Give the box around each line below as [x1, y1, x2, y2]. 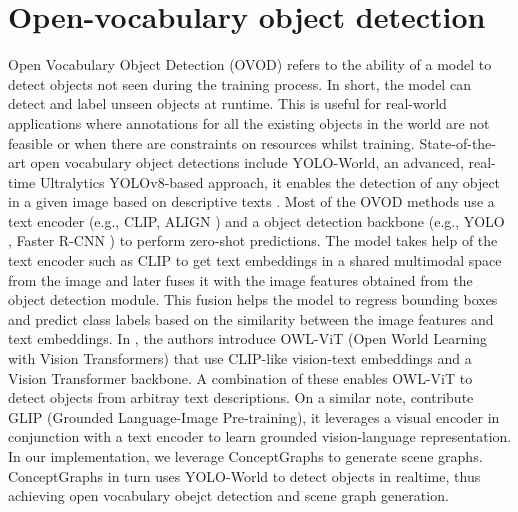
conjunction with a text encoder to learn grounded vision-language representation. [8, 426, 512, 447]
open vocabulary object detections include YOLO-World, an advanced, [30, 152, 464, 173]
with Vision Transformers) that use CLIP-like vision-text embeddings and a [8, 348, 472, 369]
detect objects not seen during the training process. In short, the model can [8, 73, 471, 94]
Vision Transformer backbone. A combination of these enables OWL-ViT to [8, 367, 473, 388]
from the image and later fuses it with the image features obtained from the [8, 269, 473, 290]
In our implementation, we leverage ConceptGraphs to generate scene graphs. [8, 446, 483, 466]
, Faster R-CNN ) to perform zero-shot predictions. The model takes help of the [8, 230, 498, 251]
